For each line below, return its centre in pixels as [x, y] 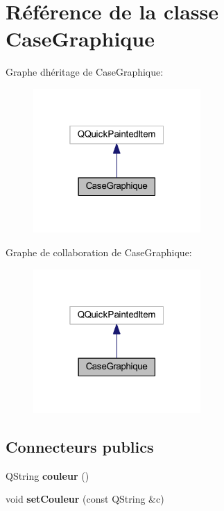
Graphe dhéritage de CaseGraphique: [85, 72]
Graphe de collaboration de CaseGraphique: [99, 252]
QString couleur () [48, 475]
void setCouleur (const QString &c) [85, 499]
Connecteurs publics [80, 447]
